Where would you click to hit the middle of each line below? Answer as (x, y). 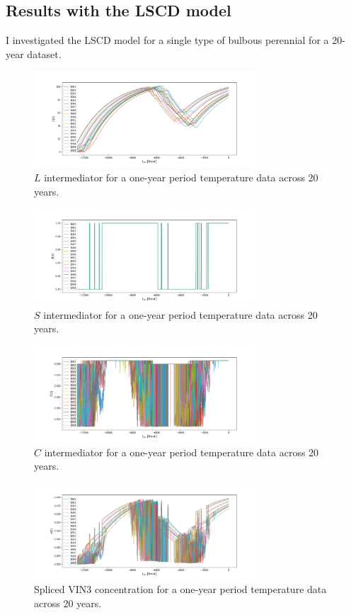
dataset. (44, 53)
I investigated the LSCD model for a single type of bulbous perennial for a (167, 40)
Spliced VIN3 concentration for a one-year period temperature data (180, 589)
